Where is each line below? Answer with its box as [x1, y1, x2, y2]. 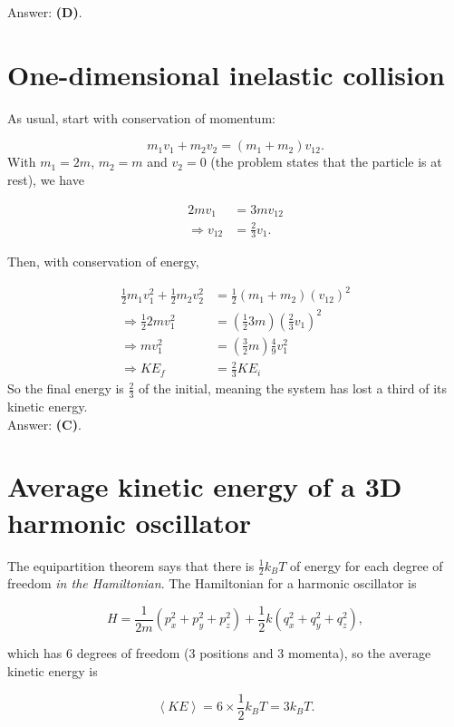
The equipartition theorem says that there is [7, 556, 255, 575]
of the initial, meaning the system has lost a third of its [139, 379, 448, 398]
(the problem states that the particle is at [210, 152, 442, 171]
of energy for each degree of [290, 556, 443, 575]
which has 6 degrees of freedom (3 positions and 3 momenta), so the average [7, 644, 431, 663]
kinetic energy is [7, 662, 98, 681]
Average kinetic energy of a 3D [7, 468, 402, 505]
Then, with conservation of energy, [7, 252, 199, 271]
